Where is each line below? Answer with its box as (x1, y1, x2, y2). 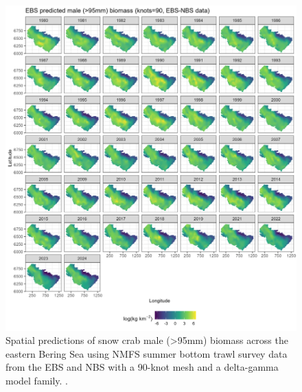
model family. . (5, 373, 69, 387)
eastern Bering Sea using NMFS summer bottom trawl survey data (5, 346, 288, 360)
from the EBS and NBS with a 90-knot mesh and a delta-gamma (5, 360, 279, 374)
